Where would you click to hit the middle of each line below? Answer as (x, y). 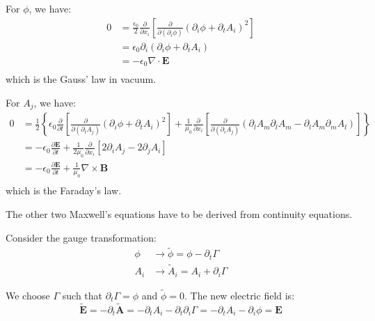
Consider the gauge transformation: (81, 237)
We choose (28, 295)
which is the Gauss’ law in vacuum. (81, 79)
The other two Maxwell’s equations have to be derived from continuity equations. (179, 214)
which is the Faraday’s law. (64, 190)
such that (82, 295)
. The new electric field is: (240, 295)
